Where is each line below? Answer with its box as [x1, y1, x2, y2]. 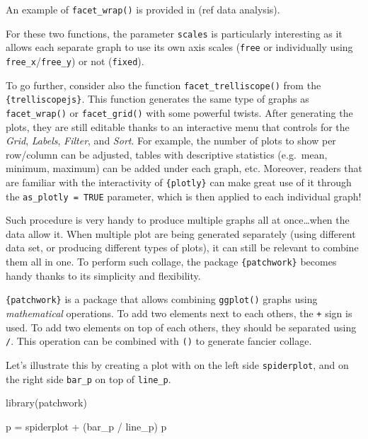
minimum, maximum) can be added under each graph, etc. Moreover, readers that [6, 161, 362, 176]
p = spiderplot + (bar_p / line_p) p [6, 418, 167, 433]
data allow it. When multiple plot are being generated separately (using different [6, 226, 356, 241]
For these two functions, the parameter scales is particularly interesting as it [6, 25, 343, 40]
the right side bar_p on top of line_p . [6, 371, 171, 386]
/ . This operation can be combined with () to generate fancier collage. [6, 333, 312, 348]
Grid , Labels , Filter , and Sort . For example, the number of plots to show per [6, 133, 336, 148]
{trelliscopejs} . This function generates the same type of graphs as [6, 91, 309, 106]
